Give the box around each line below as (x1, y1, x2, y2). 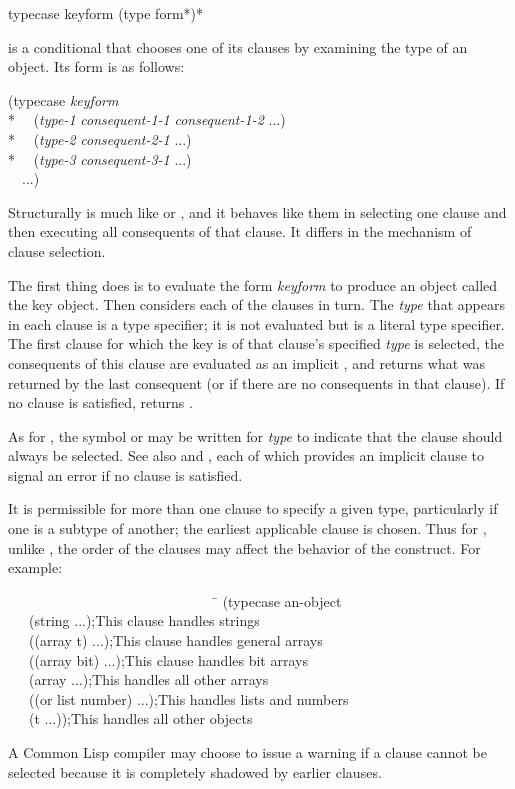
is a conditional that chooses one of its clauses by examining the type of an (8, 36, 468, 57)
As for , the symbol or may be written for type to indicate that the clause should (8, 425, 503, 446)
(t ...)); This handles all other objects (28, 708, 253, 729)
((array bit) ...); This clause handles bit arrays (28, 649, 308, 670)
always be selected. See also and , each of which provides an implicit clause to (8, 445, 484, 466)
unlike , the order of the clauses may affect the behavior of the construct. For (8, 537, 481, 558)
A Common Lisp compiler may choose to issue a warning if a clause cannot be (8, 742, 487, 762)
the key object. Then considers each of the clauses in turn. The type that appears (8, 294, 505, 315)
